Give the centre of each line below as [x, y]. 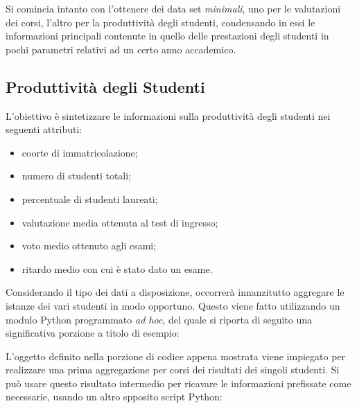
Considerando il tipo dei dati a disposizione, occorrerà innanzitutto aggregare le [175, 292]
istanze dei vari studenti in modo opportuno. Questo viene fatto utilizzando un [173, 305]
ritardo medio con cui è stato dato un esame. [117, 268]
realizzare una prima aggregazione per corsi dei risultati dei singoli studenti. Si [173, 370]
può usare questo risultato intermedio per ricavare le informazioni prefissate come [178, 383]
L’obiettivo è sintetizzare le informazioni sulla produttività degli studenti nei [168, 115]
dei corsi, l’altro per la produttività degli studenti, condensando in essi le [160, 22]
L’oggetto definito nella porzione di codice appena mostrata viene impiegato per [176, 356]
